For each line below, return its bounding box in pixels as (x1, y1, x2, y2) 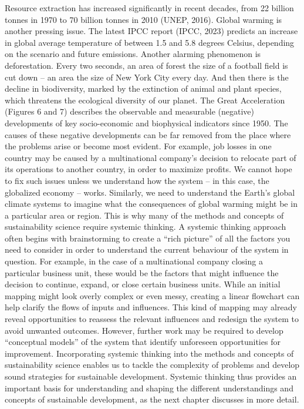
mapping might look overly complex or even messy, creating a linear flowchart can (5, 289, 300, 301)
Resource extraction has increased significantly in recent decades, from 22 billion (5, 2, 294, 14)
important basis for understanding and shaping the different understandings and (5, 381, 293, 394)
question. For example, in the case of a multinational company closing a (5, 255, 263, 267)
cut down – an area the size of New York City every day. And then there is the (5, 71, 289, 83)
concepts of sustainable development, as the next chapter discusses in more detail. (5, 393, 299, 405)
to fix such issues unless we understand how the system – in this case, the (5, 174, 269, 186)
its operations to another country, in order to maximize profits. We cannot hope (5, 163, 292, 175)
